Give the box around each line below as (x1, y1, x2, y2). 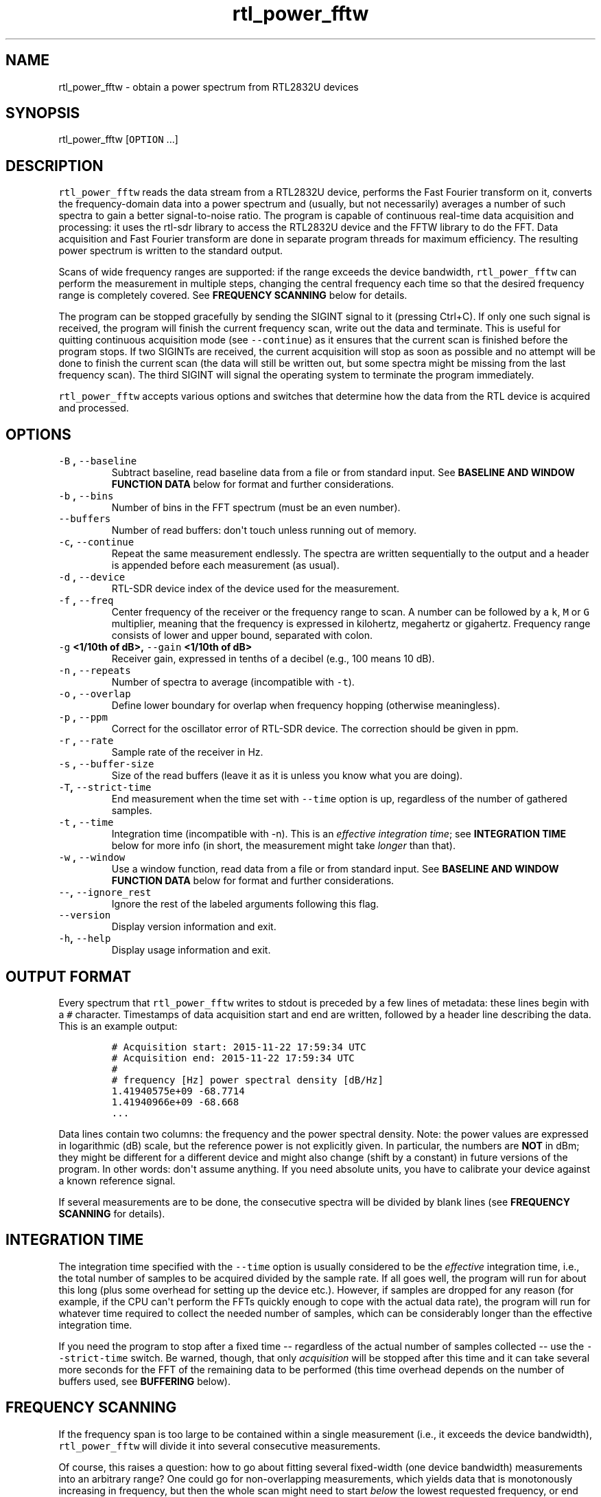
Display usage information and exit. (111, 944, 271, 956)
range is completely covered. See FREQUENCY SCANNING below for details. (58, 289, 408, 302)
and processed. (58, 402, 129, 414)
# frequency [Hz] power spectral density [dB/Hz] (111, 1074, 384, 1085)
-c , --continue (58, 536, 134, 548)
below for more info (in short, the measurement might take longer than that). (111, 840, 456, 852)
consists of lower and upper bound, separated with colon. (111, 629, 373, 642)
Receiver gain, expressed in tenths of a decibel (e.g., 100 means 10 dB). (111, 653, 435, 665)
